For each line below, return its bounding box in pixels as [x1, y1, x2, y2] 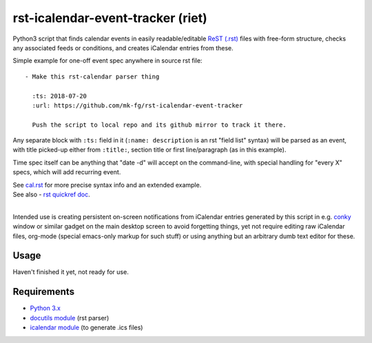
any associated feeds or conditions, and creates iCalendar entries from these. [12, 43, 234, 52]
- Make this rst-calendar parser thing [25, 72, 160, 81]
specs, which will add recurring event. [12, 168, 121, 176]
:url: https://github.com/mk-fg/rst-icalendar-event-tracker [32, 101, 243, 110]
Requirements [12, 286, 75, 298]
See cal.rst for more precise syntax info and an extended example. [12, 180, 202, 189]
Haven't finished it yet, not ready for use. [12, 268, 129, 276]
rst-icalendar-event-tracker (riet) [12, 10, 208, 25]
